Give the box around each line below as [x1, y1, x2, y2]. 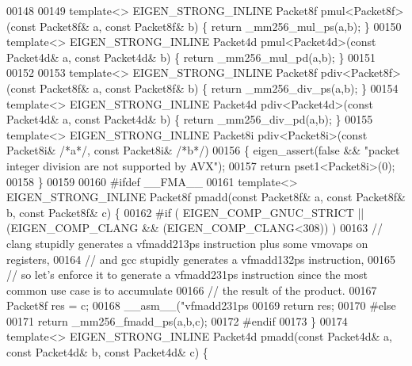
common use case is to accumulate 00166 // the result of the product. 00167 [6, 281, 377, 298]
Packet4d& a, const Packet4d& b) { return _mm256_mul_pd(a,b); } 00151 [6, 48, 376, 65]
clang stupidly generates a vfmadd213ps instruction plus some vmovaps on [6, 234, 368, 251]
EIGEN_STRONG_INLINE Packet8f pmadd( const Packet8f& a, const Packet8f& [6, 189, 406, 205]
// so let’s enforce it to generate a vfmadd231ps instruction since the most [6, 266, 368, 283]
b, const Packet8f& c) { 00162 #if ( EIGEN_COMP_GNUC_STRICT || [6, 204, 364, 220]
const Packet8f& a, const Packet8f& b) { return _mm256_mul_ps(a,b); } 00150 [10, 17, 402, 34]
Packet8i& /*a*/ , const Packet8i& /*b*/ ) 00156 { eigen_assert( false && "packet [6, 142, 400, 158]
